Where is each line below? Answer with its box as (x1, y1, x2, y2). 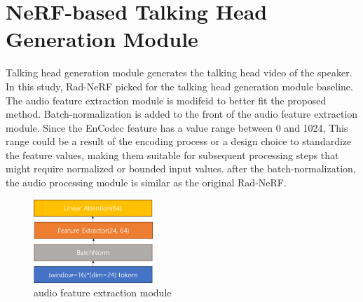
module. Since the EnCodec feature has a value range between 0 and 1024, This (6, 120, 348, 135)
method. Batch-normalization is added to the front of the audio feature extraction (6, 107, 358, 121)
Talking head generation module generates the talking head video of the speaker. (6, 65, 352, 80)
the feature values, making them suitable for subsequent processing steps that (6, 147, 339, 162)
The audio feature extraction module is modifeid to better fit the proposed (6, 92, 327, 107)
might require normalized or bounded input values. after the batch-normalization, (6, 161, 356, 176)
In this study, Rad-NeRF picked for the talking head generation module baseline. (6, 78, 353, 93)
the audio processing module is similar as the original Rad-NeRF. (6, 175, 287, 190)
